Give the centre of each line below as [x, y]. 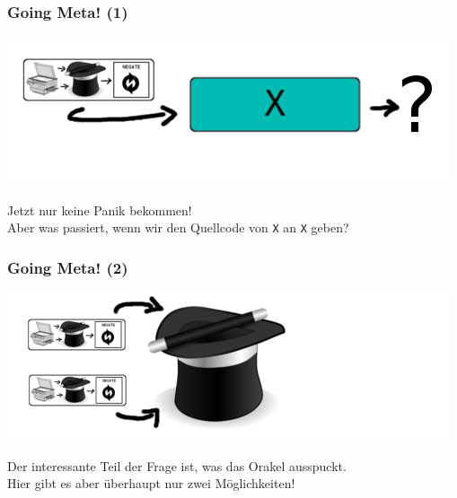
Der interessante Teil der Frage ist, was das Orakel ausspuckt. [177, 465]
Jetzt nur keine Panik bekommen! [100, 210]
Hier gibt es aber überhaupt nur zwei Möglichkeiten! [151, 483]
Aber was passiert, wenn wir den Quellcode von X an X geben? [178, 227]
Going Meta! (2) [68, 267]
